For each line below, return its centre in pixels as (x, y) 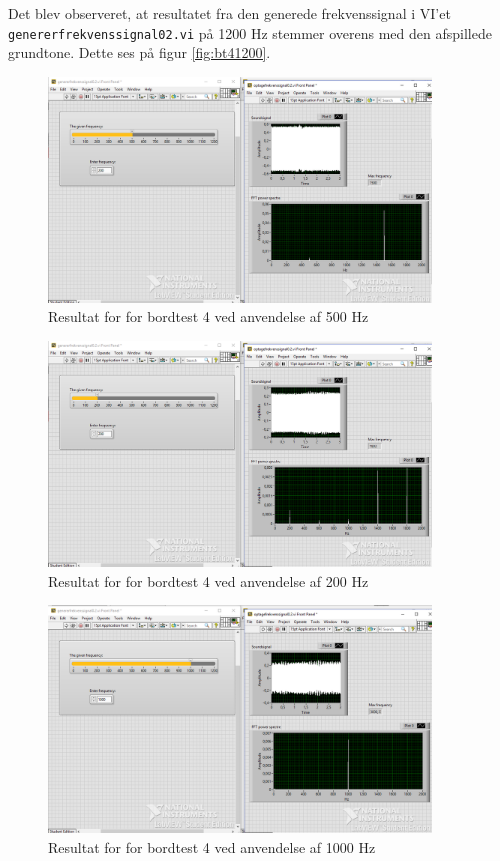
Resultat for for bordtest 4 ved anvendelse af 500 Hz (208, 316)
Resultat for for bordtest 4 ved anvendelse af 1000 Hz (212, 846)
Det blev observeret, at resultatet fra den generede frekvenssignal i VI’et (229, 13)
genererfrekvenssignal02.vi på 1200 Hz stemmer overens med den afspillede (250, 32)
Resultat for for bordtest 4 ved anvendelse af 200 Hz (208, 580)
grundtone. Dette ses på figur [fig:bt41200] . (139, 52)
